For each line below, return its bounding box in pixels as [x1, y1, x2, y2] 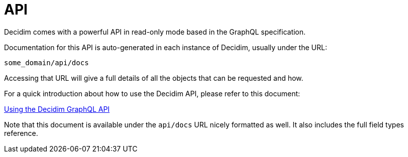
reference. [4, 128, 38, 137]
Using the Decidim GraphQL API [4, 104, 110, 113]
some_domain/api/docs [4, 58, 89, 67]
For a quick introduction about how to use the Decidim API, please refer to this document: [4, 89, 300, 98]
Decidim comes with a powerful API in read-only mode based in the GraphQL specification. [4, 27, 306, 36]
